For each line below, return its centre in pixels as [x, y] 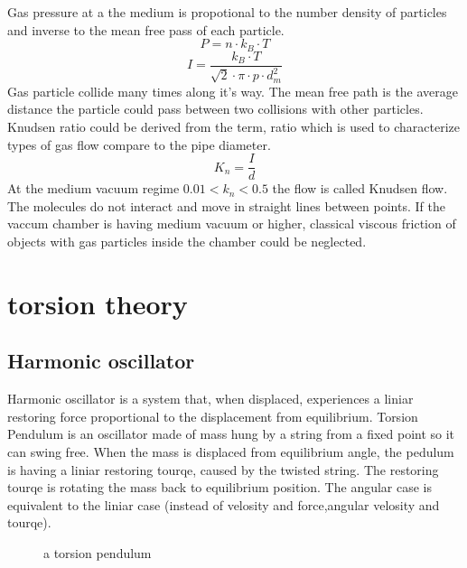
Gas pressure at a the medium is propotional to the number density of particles [227, 12]
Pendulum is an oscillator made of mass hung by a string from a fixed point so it [231, 434]
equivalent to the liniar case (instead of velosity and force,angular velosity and [224, 504]
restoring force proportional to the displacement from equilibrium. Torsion [213, 416]
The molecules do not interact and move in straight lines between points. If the [226, 205]
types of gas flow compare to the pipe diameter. [139, 144]
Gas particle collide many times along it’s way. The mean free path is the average [233, 91]
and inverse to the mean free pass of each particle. [146, 29]
